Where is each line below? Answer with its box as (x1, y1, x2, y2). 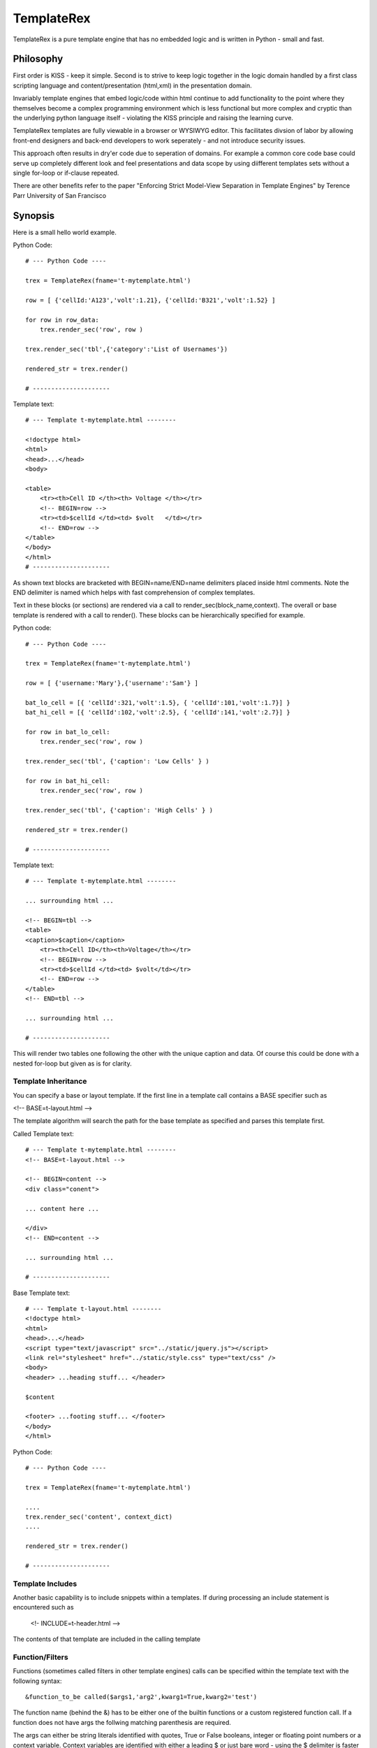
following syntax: (13, 1677, 62, 1685)
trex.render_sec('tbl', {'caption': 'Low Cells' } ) (25, 757, 209, 766)
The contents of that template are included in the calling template (13, 1635, 201, 1643)
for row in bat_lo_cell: (25, 728, 110, 736)
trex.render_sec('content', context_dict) (25, 1512, 173, 1521)
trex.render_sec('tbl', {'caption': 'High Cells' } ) (25, 806, 213, 815)
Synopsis (13, 210, 55, 222)
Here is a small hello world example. (13, 228, 117, 236)
